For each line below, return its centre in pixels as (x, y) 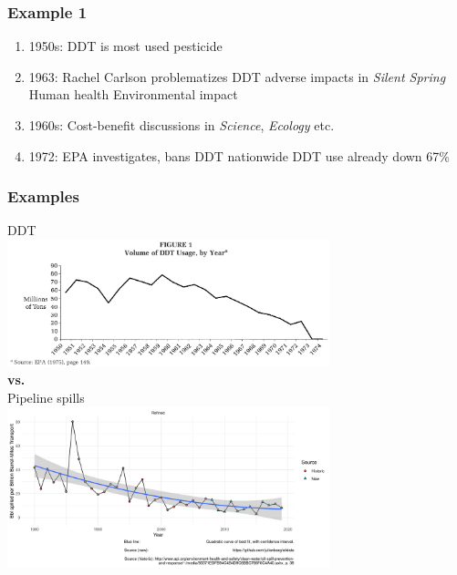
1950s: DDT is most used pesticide (125, 46)
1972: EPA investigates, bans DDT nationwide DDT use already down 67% (239, 155)
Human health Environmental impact (133, 94)
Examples (43, 196)
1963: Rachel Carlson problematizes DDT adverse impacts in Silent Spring (237, 76)
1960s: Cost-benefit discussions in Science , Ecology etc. (182, 125)
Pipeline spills (46, 397)
